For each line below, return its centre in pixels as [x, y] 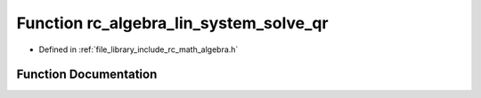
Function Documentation [87, 75]
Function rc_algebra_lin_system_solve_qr [172, 23]
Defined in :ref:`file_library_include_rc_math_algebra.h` [139, 49]
